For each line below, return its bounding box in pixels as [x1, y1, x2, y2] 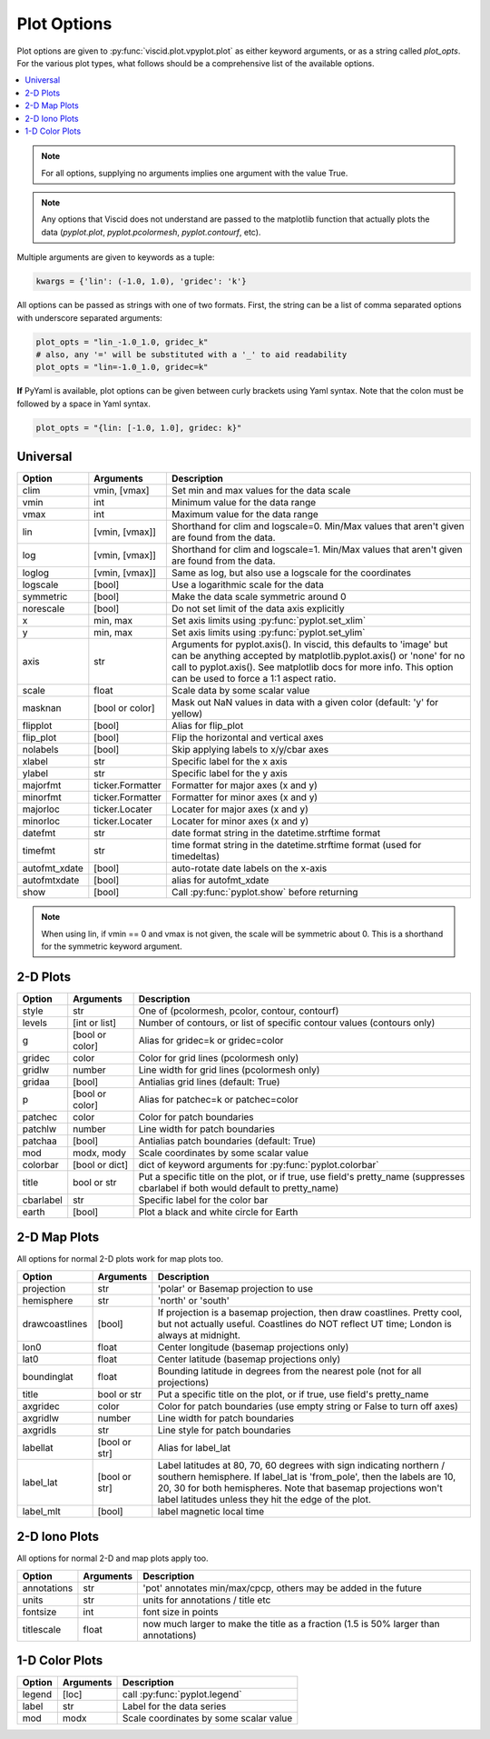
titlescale [22, 1623, 62, 1635]
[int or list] [73, 1016, 117, 1029]
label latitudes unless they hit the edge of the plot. [157, 1493, 372, 1505]
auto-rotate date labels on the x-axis [171, 862, 328, 874]
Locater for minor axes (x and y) [171, 815, 309, 827]
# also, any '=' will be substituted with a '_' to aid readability [35, 349, 348, 359]
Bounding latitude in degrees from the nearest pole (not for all [157, 1364, 422, 1377]
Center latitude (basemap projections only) [157, 1353, 341, 1365]
